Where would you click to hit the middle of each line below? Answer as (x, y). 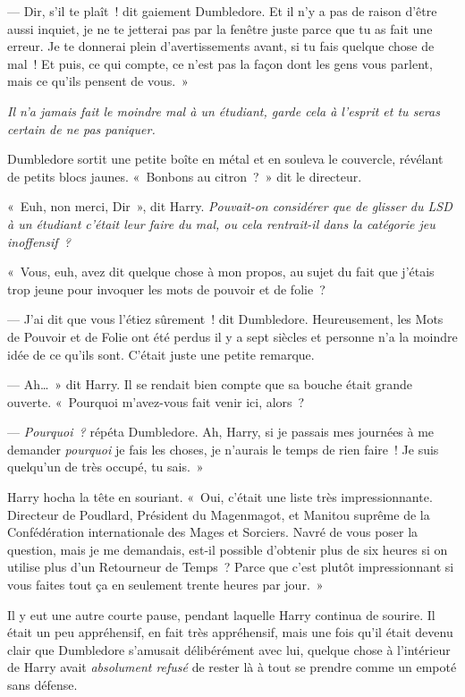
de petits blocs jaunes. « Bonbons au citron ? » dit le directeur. (185, 176)
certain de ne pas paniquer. (81, 128)
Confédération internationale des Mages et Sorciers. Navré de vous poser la (213, 532)
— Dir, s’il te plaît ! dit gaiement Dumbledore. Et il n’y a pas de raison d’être (222, 11)
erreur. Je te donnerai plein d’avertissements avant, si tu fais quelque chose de (221, 46)
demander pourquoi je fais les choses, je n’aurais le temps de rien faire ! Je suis (223, 449)
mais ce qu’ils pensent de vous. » (98, 81)
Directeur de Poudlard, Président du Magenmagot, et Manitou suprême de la (219, 514)
